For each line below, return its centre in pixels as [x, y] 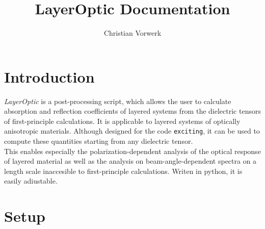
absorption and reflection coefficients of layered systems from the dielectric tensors [132, 111]
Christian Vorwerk [132, 33]
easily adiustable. [31, 181]
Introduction [49, 76]
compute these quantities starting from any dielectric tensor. [99, 141]
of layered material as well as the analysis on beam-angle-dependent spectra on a [130, 161]
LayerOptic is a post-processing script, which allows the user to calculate [118, 101]
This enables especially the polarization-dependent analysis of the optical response [132, 151]
